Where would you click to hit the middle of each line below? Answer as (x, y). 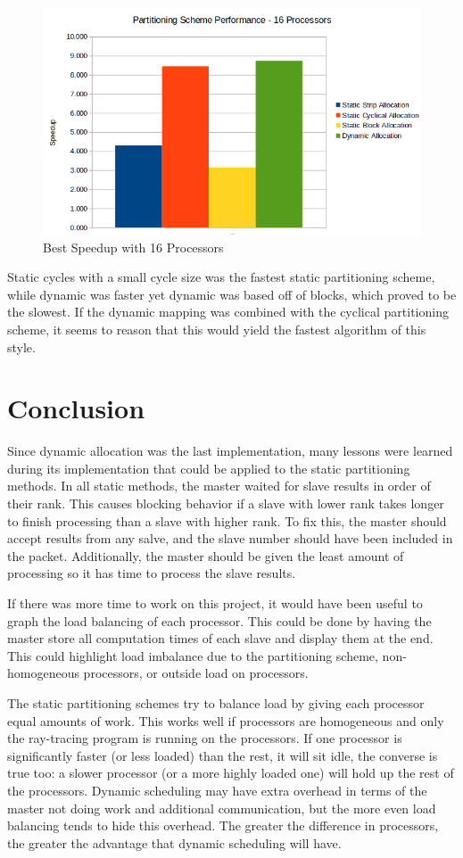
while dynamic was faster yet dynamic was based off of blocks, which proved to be (232, 294)
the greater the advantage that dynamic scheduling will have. (174, 842)
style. (21, 346)
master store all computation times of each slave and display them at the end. (220, 638)
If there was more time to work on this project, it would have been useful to (215, 603)
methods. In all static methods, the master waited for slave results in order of (219, 486)
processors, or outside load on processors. (196, 673)
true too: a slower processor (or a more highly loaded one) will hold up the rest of (231, 773)
